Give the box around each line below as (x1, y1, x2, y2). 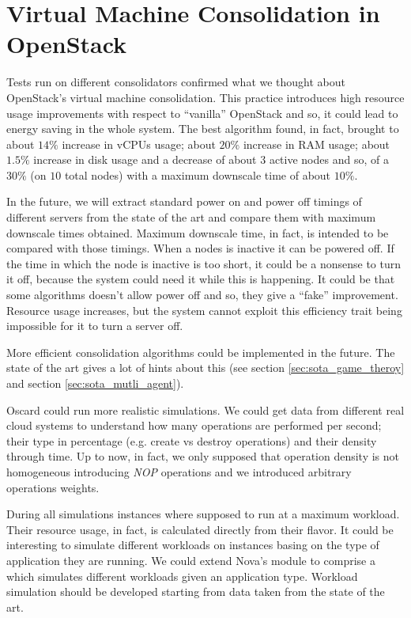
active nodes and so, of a (269, 151, 389, 168)
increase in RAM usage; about (243, 135, 390, 152)
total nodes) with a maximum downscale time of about (64, 166, 331, 183)
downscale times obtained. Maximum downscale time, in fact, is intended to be (6, 224, 389, 241)
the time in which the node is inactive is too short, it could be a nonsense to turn (6, 255, 402, 271)
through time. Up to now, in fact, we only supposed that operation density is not (6, 448, 400, 464)
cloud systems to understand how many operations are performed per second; (6, 417, 382, 434)
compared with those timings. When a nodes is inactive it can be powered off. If (6, 240, 394, 256)
